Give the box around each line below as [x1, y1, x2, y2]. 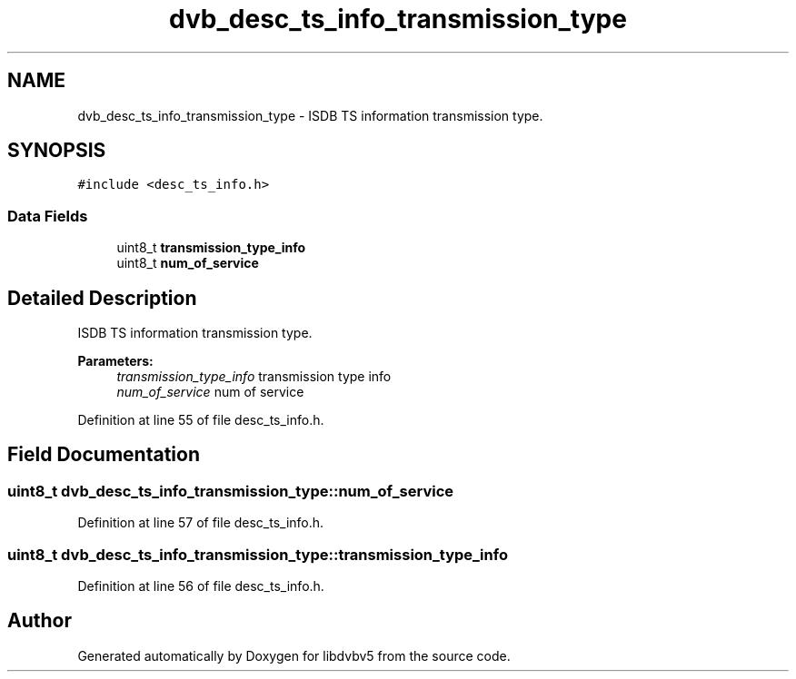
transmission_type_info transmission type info [116, 369, 392, 385]
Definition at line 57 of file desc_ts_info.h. [77, 515, 324, 531]
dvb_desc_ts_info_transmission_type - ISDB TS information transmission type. [77, 107, 543, 123]
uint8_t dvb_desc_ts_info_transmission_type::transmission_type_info [7, 545, 508, 564]
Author [7, 609, 72, 633]
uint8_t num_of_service [116, 255, 259, 271]
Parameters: [77, 353, 154, 369]
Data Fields [7, 206, 88, 225]
